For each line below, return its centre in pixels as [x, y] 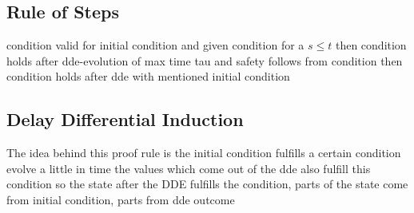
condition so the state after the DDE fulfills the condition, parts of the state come [207, 184]
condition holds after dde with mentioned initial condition [148, 76]
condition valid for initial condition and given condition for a [155, 45]
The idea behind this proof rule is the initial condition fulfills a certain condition [204, 153]
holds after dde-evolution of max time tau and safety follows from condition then [205, 60]
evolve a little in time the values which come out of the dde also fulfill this [189, 168]
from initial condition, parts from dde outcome [121, 199]
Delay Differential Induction [125, 119]
